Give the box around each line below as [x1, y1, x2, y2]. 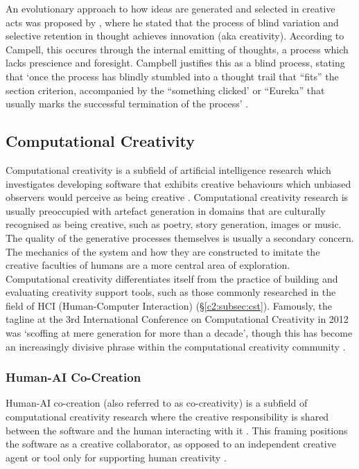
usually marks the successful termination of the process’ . [6, 96, 249, 111]
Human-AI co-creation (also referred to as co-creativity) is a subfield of [6, 396, 308, 410]
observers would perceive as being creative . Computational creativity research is [6, 190, 349, 204]
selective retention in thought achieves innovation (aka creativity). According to [6, 28, 344, 43]
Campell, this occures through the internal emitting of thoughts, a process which [6, 42, 349, 56]
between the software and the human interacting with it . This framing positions [6, 423, 348, 437]
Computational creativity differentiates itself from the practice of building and [6, 271, 338, 285]
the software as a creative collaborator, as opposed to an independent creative [6, 436, 336, 451]
